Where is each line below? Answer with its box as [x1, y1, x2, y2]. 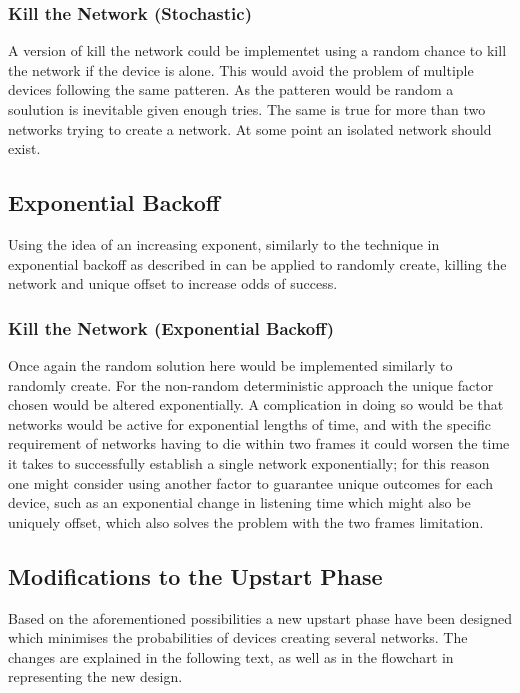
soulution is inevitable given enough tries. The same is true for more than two [8, 99, 486, 119]
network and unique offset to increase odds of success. [8, 273, 338, 294]
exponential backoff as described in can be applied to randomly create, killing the [8, 253, 507, 274]
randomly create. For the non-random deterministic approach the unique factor [8, 374, 494, 395]
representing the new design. [8, 666, 183, 687]
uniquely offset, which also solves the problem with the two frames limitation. [8, 511, 484, 532]
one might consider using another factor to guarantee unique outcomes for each [8, 472, 493, 493]
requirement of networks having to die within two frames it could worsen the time [8, 433, 510, 454]
